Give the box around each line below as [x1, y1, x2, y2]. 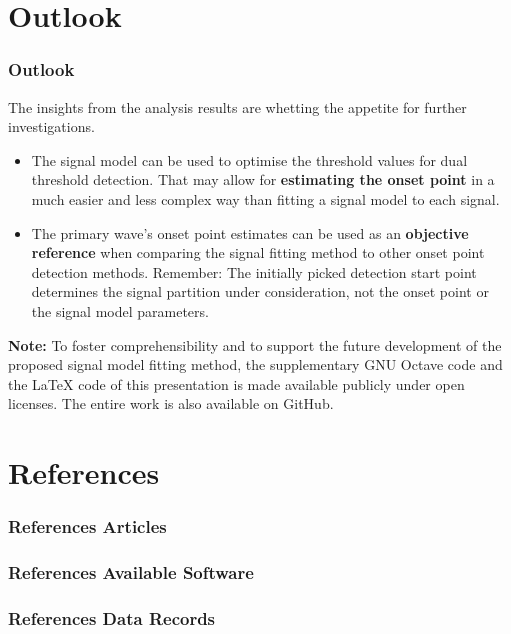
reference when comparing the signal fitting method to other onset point [31, 242, 485, 263]
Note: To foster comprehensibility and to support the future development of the [8, 334, 502, 355]
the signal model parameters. [31, 300, 209, 321]
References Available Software [8, 560, 254, 585]
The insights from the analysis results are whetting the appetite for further [8, 96, 467, 117]
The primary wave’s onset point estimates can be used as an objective [31, 222, 469, 243]
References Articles [8, 514, 167, 539]
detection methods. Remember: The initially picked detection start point [31, 261, 477, 282]
